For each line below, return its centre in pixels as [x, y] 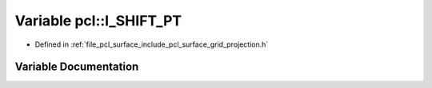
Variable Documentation [77, 67]
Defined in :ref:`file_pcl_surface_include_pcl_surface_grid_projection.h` [152, 44]
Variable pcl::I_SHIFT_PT [98, 21]
